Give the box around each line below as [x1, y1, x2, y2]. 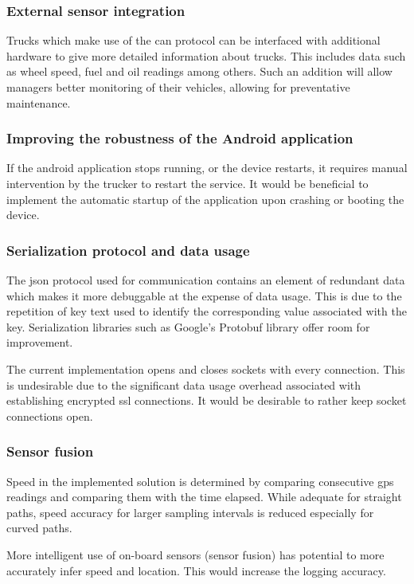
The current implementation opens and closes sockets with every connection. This [6, 360, 405, 377]
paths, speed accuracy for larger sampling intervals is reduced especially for [6, 504, 374, 520]
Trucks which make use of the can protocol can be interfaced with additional [6, 32, 381, 49]
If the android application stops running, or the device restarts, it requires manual [6, 159, 408, 176]
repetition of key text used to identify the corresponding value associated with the [6, 303, 407, 319]
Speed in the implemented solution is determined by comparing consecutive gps [6, 472, 394, 489]
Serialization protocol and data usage [6, 240, 250, 260]
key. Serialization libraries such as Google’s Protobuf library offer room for [6, 318, 370, 335]
